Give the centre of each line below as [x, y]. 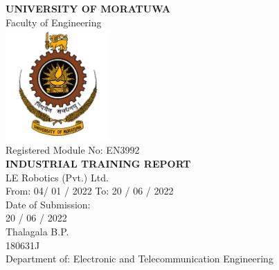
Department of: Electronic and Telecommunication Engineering [139, 259]
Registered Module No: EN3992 [73, 150]
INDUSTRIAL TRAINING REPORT [98, 163]
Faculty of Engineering [54, 22]
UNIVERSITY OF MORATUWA [88, 8]
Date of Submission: [48, 204]
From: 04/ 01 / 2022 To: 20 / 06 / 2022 [90, 191]
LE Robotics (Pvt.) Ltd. [57, 177]
